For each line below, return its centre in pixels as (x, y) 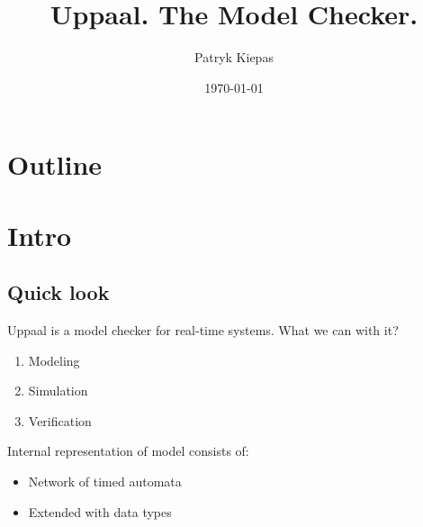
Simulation (58, 391)
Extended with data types (100, 511)
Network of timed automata (105, 482)
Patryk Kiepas (234, 57)
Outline (55, 164)
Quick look (58, 292)
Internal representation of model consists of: (128, 451)
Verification (60, 420)
